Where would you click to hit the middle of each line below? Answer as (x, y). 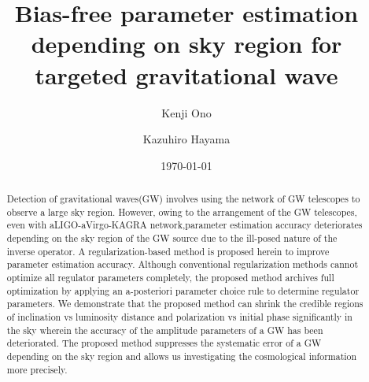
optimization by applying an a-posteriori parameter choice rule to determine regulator (183, 290)
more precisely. (37, 369)
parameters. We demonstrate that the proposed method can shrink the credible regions (185, 304)
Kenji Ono (186, 112)
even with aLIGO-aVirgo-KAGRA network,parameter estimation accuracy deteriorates (184, 225)
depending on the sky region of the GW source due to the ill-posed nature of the (172, 238)
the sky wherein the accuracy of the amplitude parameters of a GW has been (165, 330)
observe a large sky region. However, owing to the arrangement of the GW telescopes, (182, 211)
